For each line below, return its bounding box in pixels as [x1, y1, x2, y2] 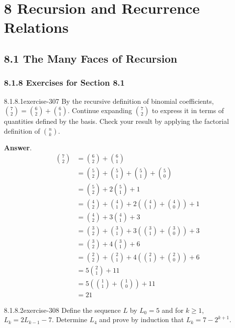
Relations [4, 17, 69, 37]
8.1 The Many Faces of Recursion [4, 50, 178, 66]
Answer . [4, 142, 32, 152]
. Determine [52, 314, 87, 325]
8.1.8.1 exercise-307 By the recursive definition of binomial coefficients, [4, 95, 214, 106]
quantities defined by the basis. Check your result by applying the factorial [4, 116, 229, 126]
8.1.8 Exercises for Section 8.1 [4, 76, 125, 89]
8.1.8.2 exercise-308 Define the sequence [4, 305, 121, 315]
